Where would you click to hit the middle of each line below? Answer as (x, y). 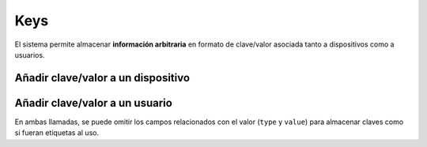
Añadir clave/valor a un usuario (94, 103)
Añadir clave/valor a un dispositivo (102, 78)
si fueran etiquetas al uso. (57, 133)
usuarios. (30, 55)
